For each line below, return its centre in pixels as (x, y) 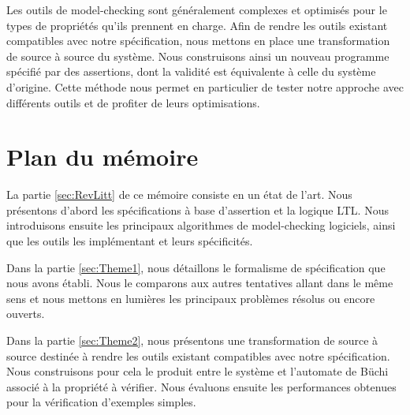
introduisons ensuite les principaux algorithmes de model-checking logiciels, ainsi (201, 225)
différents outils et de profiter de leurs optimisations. (133, 102)
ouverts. (26, 314)
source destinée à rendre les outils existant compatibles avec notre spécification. (198, 355)
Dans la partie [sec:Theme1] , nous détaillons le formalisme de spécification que (196, 267)
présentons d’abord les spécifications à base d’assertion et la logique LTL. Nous (198, 209)
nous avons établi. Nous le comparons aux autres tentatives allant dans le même (200, 283)
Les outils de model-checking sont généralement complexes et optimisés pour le (197, 9)
